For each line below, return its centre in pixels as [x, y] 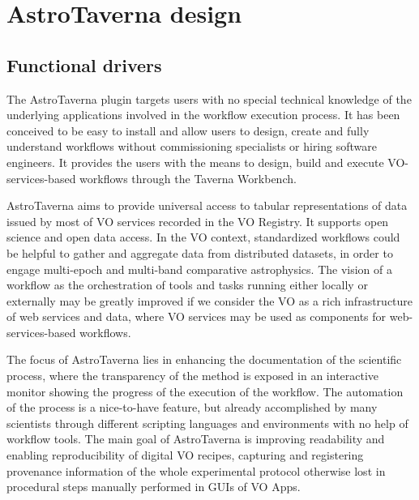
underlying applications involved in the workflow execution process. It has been [203, 115]
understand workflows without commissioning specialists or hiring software [192, 146]
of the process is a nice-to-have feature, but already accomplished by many [192, 407]
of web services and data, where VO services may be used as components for [197, 316]
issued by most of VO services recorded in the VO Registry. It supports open [198, 221]
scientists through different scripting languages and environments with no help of [207, 423]
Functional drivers [84, 64]
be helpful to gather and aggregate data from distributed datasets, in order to [200, 252]
